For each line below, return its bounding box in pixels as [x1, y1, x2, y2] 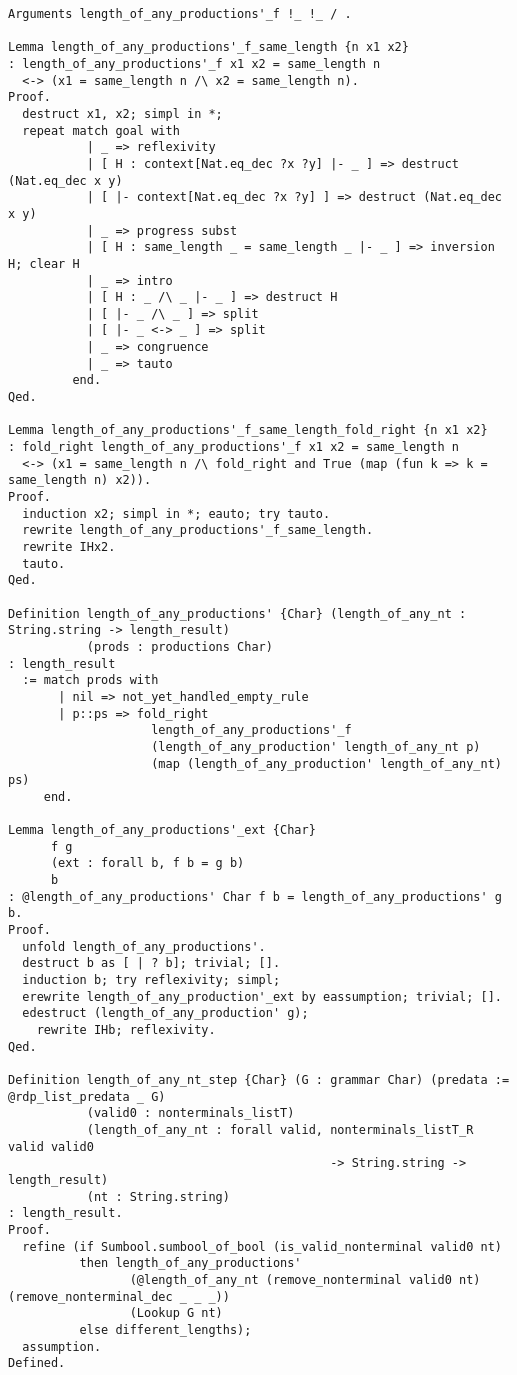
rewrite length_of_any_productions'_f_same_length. [22, 523, 374, 538]
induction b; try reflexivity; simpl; [22, 973, 281, 988]
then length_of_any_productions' [79, 1256, 302, 1271]
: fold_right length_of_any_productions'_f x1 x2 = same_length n [8, 440, 460, 455]
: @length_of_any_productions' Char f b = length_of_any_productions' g [8, 889, 502, 904]
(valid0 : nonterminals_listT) [86, 1106, 295, 1121]
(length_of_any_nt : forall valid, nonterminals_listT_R [86, 1122, 474, 1137]
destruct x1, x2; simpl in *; [22, 106, 223, 121]
